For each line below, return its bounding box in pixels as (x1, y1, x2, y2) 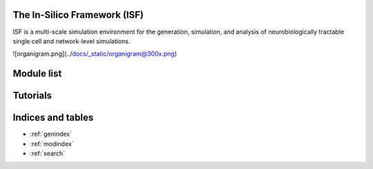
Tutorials (12, 90, 52, 101)
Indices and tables (12, 112, 94, 123)
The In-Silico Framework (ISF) (12, 9, 144, 21)
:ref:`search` (30, 149, 66, 158)
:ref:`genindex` (30, 130, 73, 138)
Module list (12, 68, 62, 79)
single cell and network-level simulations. (12, 37, 131, 45)
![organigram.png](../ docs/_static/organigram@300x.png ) (12, 50, 178, 58)
